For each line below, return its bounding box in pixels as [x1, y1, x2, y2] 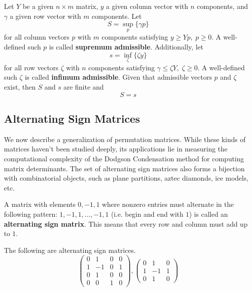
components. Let [91, 10, 142, 21]
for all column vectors [4, 32, 70, 42]
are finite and [63, 82, 104, 92]
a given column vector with [106, 1, 188, 11]
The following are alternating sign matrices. [4, 244, 136, 255]
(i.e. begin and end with [111, 208, 183, 219]
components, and [197, 1, 248, 11]
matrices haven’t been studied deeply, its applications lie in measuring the [4, 144, 228, 154]
